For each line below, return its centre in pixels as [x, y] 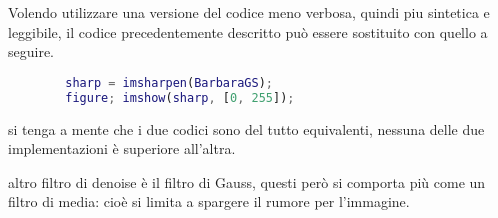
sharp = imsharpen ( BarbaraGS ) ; [169, 82]
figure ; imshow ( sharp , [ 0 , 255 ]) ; [180, 97]
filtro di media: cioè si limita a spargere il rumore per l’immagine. [209, 201]
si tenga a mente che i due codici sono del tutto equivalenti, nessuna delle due [246, 128]
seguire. [31, 51]
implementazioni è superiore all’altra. [122, 148]
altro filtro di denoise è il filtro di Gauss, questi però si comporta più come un [247, 181]
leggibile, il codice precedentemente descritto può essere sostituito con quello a [248, 31]
